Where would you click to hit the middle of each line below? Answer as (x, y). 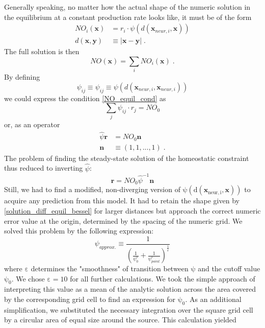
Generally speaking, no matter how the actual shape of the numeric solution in (127, 7)
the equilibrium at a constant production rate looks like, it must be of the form (128, 17)
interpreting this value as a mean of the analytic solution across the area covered (130, 289)
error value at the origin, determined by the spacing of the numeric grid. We (123, 220)
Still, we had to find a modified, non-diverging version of (92, 189)
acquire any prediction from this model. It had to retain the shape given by (122, 201)
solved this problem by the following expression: (79, 231)
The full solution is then (42, 51)
